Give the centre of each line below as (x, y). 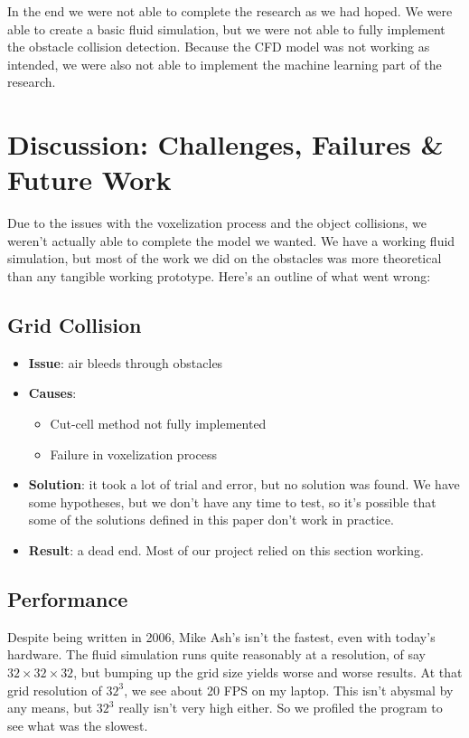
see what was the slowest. (78, 725)
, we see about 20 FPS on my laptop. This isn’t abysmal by (289, 690)
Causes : (52, 393)
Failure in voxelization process (133, 454)
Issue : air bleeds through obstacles (126, 362)
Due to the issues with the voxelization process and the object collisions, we (217, 223)
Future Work (89, 180)
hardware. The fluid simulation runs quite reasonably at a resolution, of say (217, 654)
